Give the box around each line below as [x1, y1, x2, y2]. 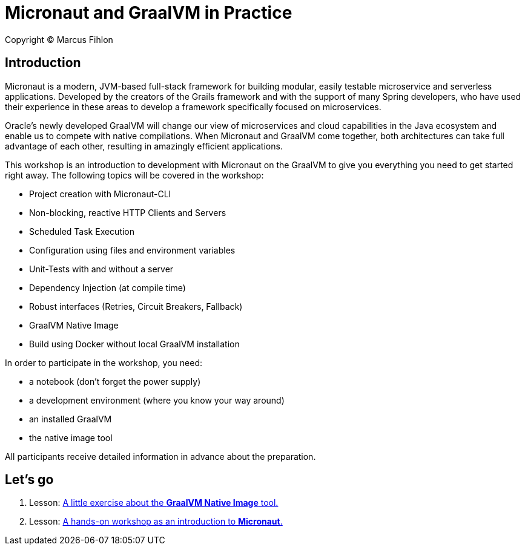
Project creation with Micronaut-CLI [29, 188, 171, 199]
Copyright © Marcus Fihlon [5, 34, 113, 45]
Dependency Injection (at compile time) [29, 282, 186, 293]
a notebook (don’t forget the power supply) [29, 376, 201, 387]
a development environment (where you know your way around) [29, 394, 285, 405]
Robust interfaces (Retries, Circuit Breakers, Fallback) [29, 301, 243, 312]
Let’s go [5, 472, 54, 488]
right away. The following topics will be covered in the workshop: [5, 169, 264, 180]
